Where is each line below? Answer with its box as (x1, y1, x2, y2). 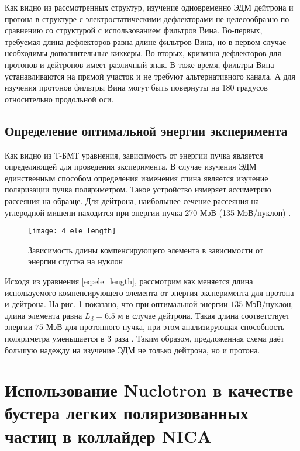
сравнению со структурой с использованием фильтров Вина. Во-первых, (5, 24, 263, 36)
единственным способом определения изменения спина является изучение (5, 171, 268, 184)
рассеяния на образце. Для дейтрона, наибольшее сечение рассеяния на (5, 194, 260, 206)
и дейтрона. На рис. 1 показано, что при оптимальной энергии (5, 298, 228, 310)
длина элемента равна (5, 309, 82, 321)
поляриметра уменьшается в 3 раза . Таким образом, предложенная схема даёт (5, 332, 284, 344)
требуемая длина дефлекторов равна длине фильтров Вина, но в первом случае (5, 35, 287, 47)
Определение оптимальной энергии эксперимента (5, 121, 288, 139)
